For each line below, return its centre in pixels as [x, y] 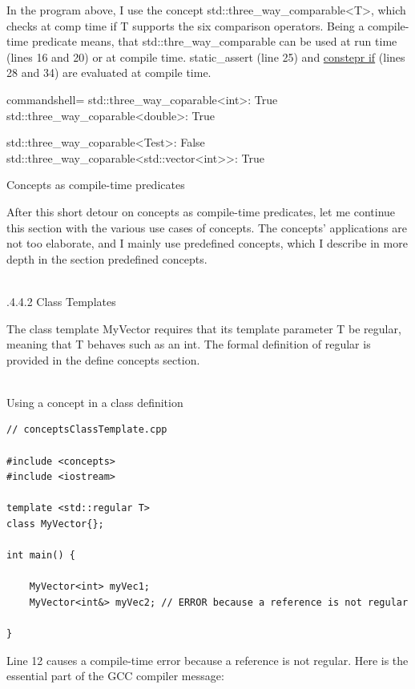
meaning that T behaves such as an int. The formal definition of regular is [189, 344]
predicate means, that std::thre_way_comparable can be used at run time [214, 41]
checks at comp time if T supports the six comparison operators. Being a [185, 25]
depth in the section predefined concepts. [107, 258]
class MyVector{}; [55, 524]
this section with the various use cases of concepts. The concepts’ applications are [207, 227]
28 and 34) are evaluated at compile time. [109, 73]
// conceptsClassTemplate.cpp [87, 430]
